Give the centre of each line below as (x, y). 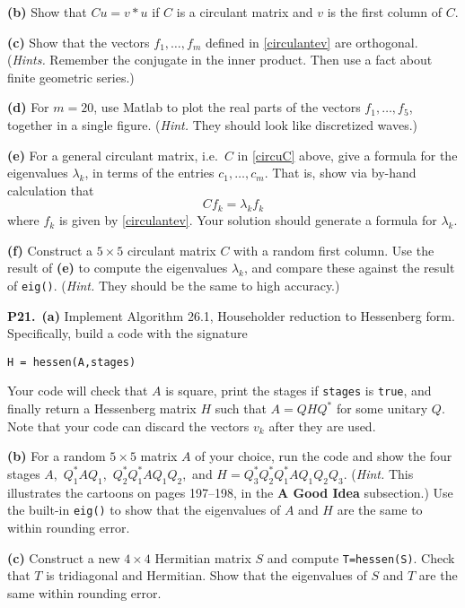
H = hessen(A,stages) (72, 362)
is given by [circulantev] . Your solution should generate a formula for (248, 220)
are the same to (380, 510)
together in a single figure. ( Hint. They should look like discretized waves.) (212, 124)
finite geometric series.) (71, 77)
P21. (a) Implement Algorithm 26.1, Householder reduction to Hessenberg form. (231, 315)
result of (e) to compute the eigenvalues (118, 268)
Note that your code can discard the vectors (128, 426)
